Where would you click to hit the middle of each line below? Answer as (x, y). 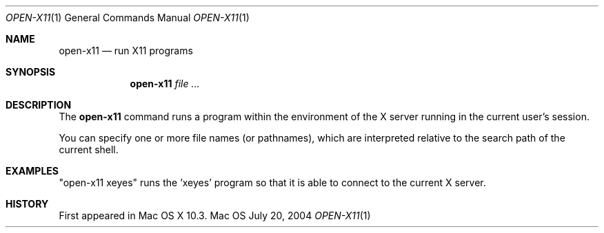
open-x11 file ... (165, 84)
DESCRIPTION (39, 105)
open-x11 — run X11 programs (126, 51)
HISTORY (27, 204)
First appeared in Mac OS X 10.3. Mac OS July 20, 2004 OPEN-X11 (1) (215, 215)
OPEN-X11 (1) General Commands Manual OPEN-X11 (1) (128, 18)
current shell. (89, 149)
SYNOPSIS (31, 72)
